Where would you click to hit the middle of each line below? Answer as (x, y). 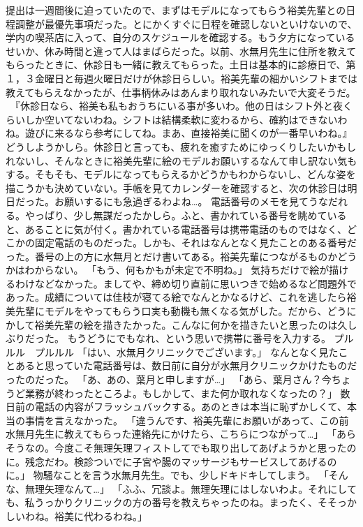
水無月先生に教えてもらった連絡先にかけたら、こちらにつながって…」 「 (171, 434)
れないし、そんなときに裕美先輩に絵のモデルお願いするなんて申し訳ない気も (181, 160)
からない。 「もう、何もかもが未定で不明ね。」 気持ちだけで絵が (182, 270)
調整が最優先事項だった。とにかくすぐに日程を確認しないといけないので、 (186, 23)
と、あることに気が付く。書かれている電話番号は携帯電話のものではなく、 (177, 229)
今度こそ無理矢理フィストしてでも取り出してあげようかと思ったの (205, 447)
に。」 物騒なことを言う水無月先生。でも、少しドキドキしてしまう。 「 (167, 475)
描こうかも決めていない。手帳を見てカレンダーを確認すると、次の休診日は (177, 187)
